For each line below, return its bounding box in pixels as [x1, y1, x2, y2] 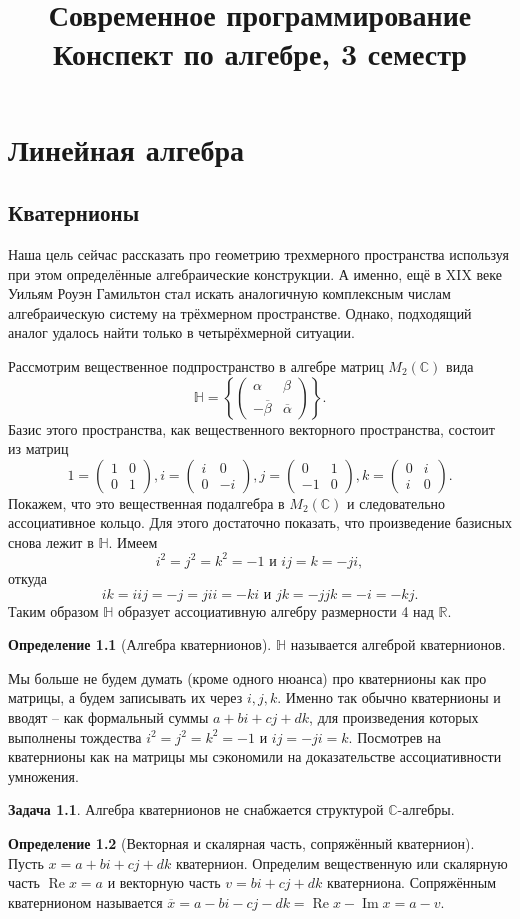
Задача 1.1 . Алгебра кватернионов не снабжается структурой [8, 799, 384, 820]
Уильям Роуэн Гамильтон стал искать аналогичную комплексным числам [8, 283, 451, 304]
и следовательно [347, 492, 446, 513]
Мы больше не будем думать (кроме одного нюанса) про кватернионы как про [8, 667, 487, 688]
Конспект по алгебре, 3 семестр [53, 33, 467, 74]
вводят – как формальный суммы [8, 706, 209, 727]
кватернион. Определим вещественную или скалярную [175, 852, 508, 873]
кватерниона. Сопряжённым [327, 872, 497, 893]
